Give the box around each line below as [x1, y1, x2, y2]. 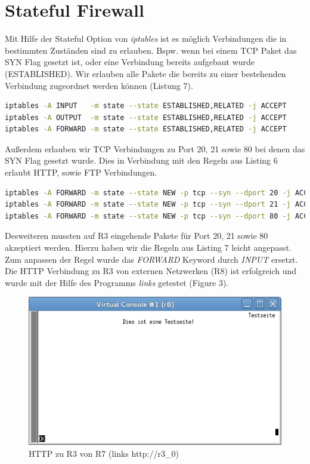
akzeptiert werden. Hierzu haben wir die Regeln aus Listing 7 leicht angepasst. [5, 241, 292, 254]
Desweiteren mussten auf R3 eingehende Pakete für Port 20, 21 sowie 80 [5, 229, 268, 242]
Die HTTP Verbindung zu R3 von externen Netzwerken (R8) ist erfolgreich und [5, 265, 297, 277]
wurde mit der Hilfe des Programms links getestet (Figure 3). [5, 276, 229, 288]
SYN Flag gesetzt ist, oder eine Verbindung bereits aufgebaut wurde [5, 56, 255, 68]
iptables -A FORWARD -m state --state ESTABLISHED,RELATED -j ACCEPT [5, 125, 287, 134]
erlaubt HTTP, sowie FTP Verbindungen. [5, 166, 157, 179]
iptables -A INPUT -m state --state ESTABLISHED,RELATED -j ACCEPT [5, 102, 287, 110]
